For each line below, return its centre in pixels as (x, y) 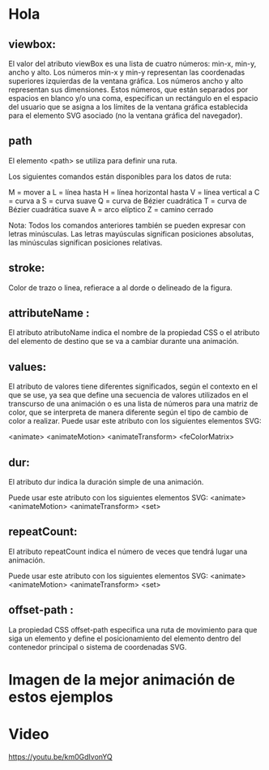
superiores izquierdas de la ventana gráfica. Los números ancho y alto (126, 81)
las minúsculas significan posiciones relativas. (85, 242)
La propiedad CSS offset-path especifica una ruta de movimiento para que (133, 629)
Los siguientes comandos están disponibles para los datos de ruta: (120, 176)
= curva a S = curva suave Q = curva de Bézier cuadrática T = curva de (128, 201)
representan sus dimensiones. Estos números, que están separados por (128, 89)
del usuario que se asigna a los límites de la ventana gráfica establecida (128, 107)
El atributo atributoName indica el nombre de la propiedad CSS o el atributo (134, 333)
